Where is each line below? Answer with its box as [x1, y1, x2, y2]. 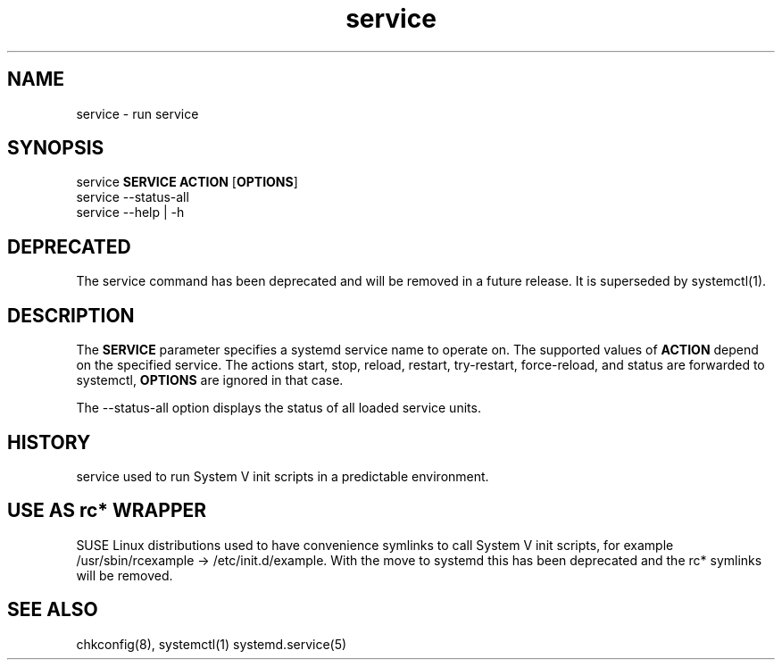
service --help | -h [76, 204, 185, 221]
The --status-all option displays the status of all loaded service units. [76, 400, 481, 416]
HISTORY [7, 430, 91, 454]
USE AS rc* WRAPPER [7, 499, 207, 522]
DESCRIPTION [7, 304, 135, 327]
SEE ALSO [7, 598, 98, 621]
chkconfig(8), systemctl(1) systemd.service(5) [76, 636, 347, 652]
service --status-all [76, 189, 189, 205]
